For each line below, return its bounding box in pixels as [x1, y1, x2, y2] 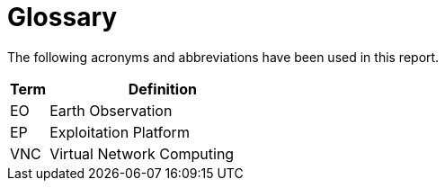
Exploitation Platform [49, 122, 190, 141]
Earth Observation [49, 101, 173, 120]
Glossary [7, 2, 118, 32]
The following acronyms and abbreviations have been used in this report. [7, 49, 440, 65]
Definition [128, 79, 197, 98]
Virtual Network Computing [49, 144, 235, 163]
